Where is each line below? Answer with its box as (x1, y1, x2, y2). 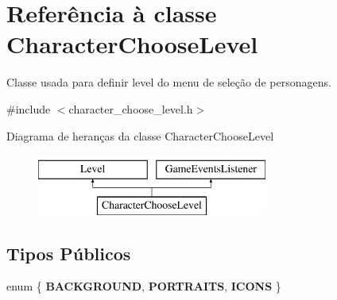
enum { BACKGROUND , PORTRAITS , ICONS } (6, 278, 281, 294)
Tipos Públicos (6, 240, 131, 265)
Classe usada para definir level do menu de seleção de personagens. (6, 74, 331, 90)
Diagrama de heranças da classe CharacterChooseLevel (6, 127, 274, 144)
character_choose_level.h (68, 100, 193, 117)
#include (6, 100, 51, 117)
